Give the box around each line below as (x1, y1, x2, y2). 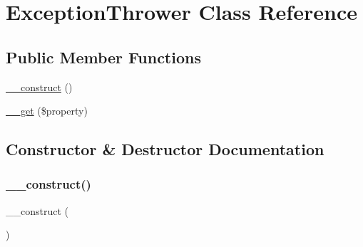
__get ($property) (6, 103, 88, 118)
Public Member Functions (6, 46, 201, 68)
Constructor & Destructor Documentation (6, 138, 324, 160)
